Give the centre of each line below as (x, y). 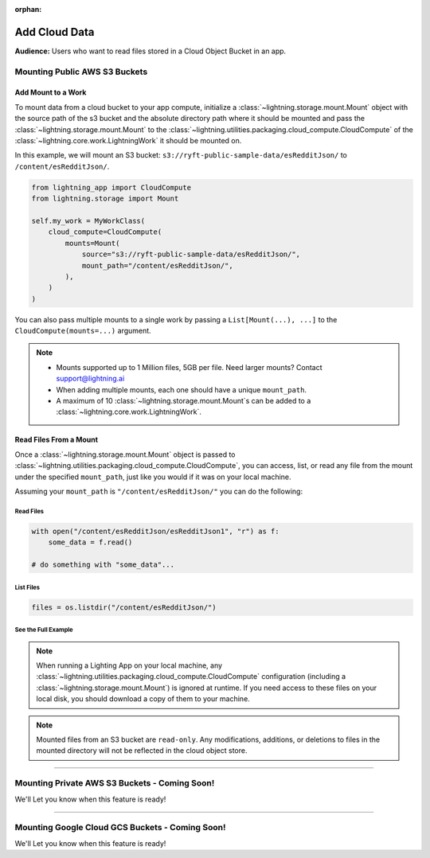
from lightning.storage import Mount (105, 199)
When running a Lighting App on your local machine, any (129, 665)
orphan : (28, 9)
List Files (27, 587)
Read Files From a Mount (57, 440)
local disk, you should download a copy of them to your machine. (143, 699)
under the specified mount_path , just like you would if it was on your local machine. (153, 477)
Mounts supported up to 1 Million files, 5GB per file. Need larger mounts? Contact (189, 367)
